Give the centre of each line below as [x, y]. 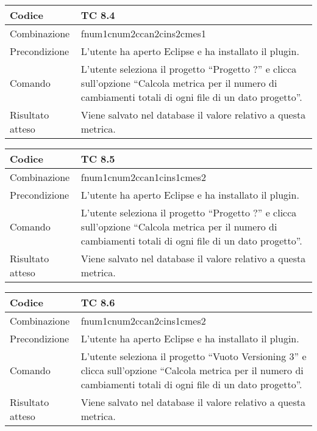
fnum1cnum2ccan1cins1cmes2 [143, 177]
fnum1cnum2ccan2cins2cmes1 [143, 33]
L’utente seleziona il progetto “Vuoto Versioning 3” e [194, 356]
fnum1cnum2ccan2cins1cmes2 [143, 321]
